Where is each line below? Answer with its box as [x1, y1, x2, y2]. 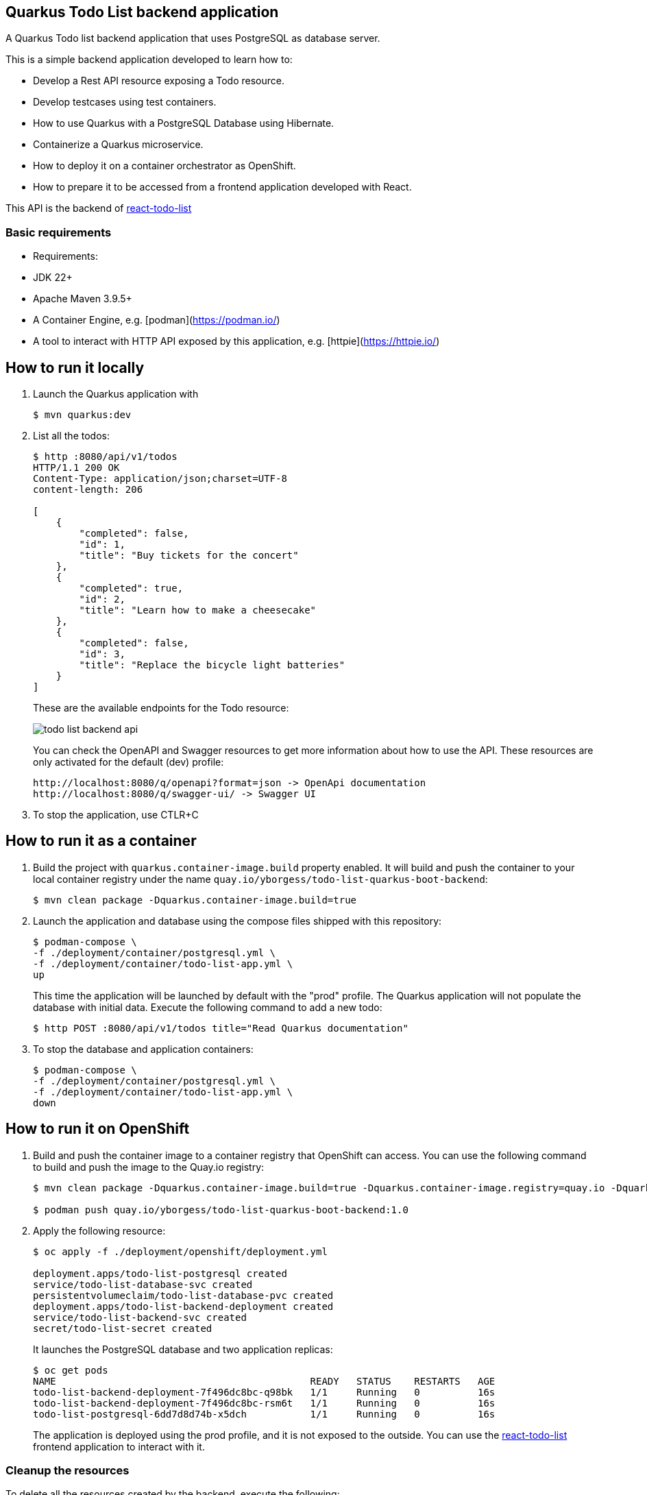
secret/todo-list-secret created [33, 1322, 212, 1334]
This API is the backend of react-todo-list [5, 202, 192, 215]
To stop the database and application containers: [33, 1043, 254, 1055]
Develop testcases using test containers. [33, 96, 217, 108]
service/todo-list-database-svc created [33, 1278, 253, 1290]
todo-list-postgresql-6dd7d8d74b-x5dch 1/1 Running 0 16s [33, 1408, 496, 1420]
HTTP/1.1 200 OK [33, 462, 120, 474]
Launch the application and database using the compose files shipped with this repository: [33, 914, 442, 927]
